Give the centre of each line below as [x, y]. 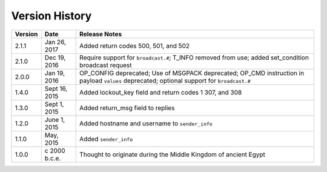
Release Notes [101, 34]
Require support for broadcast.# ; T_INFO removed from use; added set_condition [194, 58]
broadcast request [106, 65]
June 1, [55, 119]
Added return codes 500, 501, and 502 [135, 45]
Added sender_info [106, 139]
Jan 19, [54, 73]
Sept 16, [56, 88]
